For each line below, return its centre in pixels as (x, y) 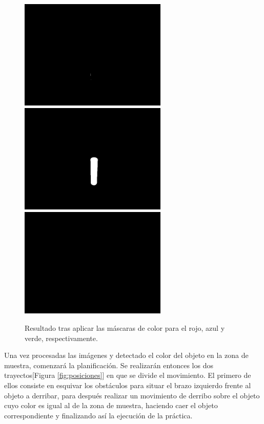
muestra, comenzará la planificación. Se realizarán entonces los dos (109, 365)
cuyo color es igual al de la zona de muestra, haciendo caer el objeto (111, 405)
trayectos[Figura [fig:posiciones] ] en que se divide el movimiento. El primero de (128, 375)
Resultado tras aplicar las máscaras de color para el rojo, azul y (125, 328)
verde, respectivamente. (61, 338)
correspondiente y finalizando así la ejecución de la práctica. (98, 415)
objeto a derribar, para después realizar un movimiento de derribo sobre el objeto (132, 395)
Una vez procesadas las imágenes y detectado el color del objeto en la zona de (126, 355)
